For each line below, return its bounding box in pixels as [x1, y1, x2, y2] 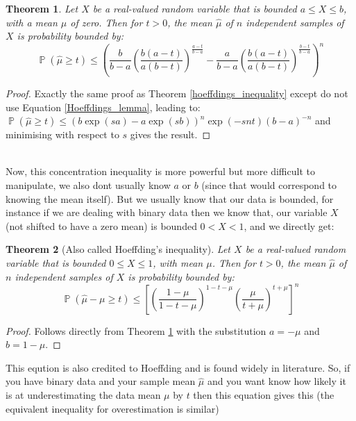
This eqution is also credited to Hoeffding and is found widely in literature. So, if [6, 360, 350, 374]
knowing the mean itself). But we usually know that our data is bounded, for [6, 191, 334, 206]
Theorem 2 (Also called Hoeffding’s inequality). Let [6, 242, 231, 256]
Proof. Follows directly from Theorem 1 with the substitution [6, 323, 266, 338]
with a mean [6, 15, 58, 29]
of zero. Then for [70, 15, 143, 29]
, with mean [153, 256, 203, 270]
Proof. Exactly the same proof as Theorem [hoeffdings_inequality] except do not [6, 86, 348, 101]
